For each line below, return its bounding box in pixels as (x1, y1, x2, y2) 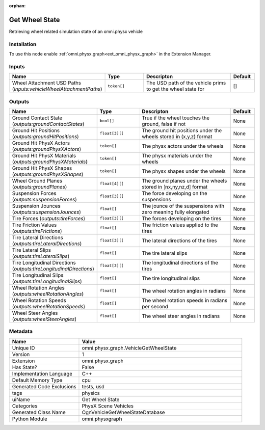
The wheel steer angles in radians (141, 312, 220, 319)
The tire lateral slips (141, 249, 187, 256)
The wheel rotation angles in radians (141, 287, 226, 294)
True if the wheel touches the (141, 114, 210, 121)
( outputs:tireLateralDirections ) (12, 240, 82, 247)
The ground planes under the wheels (141, 177, 227, 184)
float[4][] (100, 181, 124, 187)
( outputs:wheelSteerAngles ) (12, 316, 77, 322)
